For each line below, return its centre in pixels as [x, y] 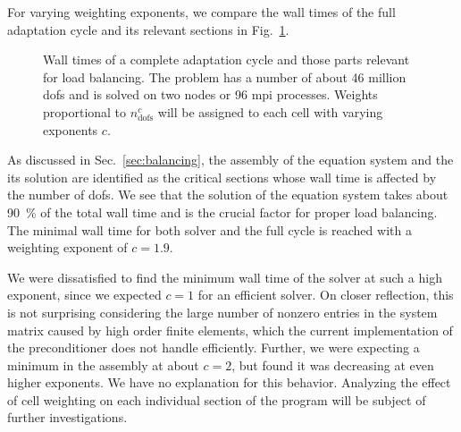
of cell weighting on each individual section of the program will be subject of [217, 399]
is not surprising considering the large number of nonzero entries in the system [222, 312]
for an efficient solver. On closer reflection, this [326, 295]
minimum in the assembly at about [103, 364]
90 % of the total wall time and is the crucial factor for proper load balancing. [222, 212]
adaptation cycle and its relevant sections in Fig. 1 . [148, 29]
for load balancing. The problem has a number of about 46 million [225, 76]
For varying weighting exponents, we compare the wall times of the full [201, 12]
